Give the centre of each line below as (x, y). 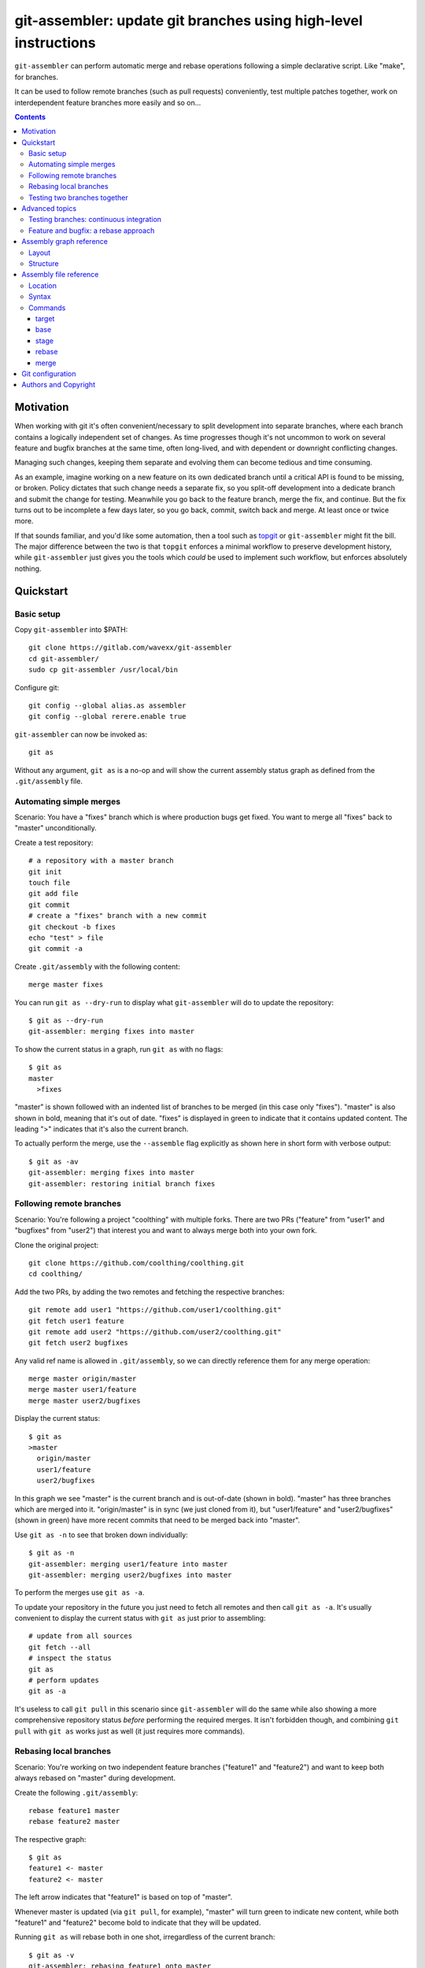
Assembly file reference (60, 275)
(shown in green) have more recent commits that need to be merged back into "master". (157, 1520)
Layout (40, 253)
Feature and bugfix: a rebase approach (92, 230)
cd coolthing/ (55, 1274)
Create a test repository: (54, 842)
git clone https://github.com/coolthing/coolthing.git (137, 1263)
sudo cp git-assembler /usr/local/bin (103, 670)
